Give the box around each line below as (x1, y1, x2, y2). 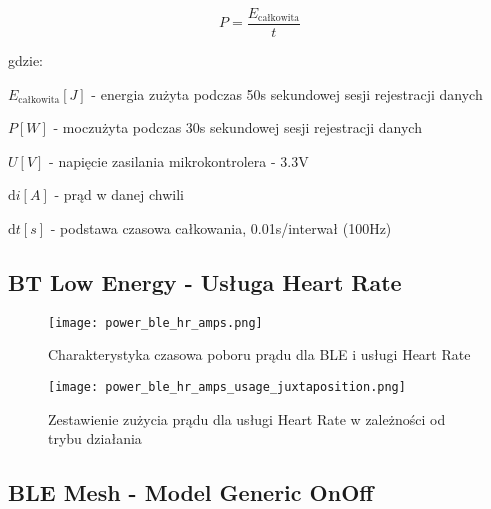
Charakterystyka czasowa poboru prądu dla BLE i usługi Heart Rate (48, 344, 471, 365)
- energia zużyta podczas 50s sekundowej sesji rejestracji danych (91, 83, 483, 104)
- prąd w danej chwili (54, 184, 185, 205)
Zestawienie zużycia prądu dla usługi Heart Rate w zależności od (48, 408, 446, 429)
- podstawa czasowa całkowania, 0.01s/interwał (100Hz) (50, 218, 392, 239)
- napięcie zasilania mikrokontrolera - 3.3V (49, 150, 309, 171)
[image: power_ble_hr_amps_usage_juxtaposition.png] (48, 380, 406, 395)
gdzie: (8, 50, 43, 71)
